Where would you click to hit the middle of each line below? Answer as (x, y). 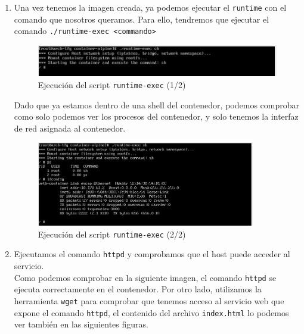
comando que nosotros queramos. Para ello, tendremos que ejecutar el (142, 19)
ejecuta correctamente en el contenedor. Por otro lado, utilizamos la (138, 289)
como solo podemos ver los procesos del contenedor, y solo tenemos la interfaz (156, 116)
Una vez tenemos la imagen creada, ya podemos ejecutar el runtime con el (150, 7)
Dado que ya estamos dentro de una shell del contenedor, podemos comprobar (156, 104)
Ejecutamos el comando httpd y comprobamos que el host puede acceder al (152, 254)
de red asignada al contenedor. (70, 128)
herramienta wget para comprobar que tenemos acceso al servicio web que (149, 300)
